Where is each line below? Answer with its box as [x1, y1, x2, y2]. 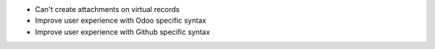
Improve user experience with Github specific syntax [35, 27, 210, 36]
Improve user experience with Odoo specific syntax [35, 16, 207, 26]
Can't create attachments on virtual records [35, 5, 180, 14]
